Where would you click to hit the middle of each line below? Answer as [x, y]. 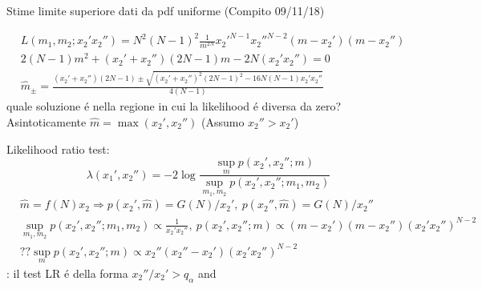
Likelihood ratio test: [58, 149]
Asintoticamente [47, 122]
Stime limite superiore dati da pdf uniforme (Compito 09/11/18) [166, 10]
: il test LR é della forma [67, 273]
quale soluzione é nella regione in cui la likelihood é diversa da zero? [174, 106]
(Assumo [223, 122]
